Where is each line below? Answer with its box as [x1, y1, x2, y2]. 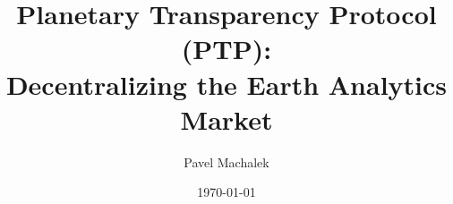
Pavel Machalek [184, 152, 269, 171]
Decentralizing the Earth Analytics [5, 65, 448, 102]
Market [180, 100, 273, 137]
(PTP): [181, 30, 272, 67]
